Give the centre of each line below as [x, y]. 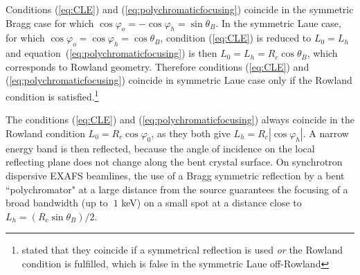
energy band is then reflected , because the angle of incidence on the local [160, 148]
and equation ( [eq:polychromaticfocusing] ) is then [111, 53]
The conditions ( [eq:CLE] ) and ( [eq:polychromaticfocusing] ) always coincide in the [180, 119]
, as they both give [191, 133]
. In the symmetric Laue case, [278, 23]
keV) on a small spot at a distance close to [211, 203]
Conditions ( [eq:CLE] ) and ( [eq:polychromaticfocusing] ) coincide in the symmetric [180, 9]
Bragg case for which [50, 23]
